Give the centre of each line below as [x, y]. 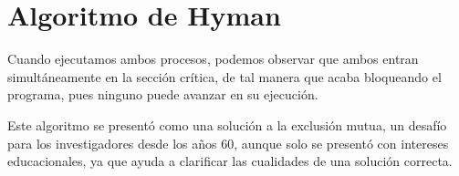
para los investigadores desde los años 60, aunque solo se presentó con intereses [228, 143]
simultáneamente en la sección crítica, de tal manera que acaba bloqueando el [224, 76]
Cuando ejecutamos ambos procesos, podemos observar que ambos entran [213, 59]
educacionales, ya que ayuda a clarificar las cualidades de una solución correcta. [230, 161]
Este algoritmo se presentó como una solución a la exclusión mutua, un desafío [227, 124]
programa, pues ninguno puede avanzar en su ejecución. [163, 94]
